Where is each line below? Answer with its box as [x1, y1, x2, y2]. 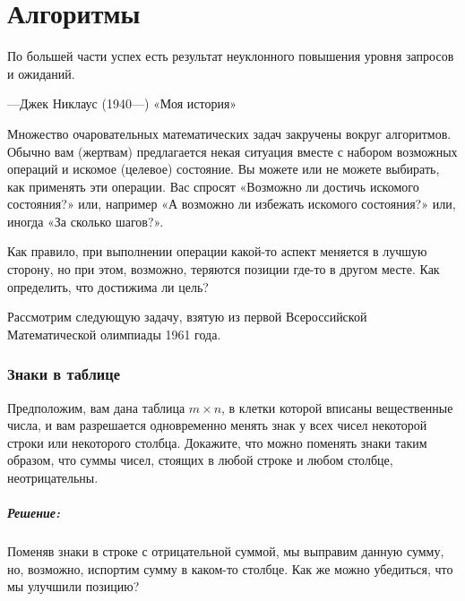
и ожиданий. [7, 64, 75, 82]
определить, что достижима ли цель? [7, 277, 209, 296]
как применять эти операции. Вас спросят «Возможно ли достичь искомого [7, 176, 419, 195]
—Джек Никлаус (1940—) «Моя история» [7, 94, 237, 113]
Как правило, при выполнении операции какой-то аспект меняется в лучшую [7, 242, 427, 261]
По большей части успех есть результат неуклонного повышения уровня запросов [7, 47, 454, 65]
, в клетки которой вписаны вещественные [221, 398, 453, 416]
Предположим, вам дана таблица [7, 398, 185, 416]
